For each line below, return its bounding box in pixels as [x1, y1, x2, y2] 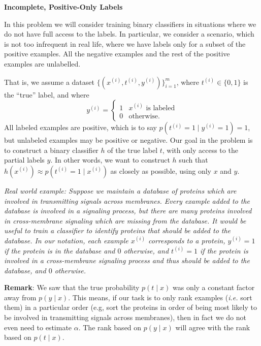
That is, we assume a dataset [4, 76, 94, 87]
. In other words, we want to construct [50, 154, 170, 165]
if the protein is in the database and [4, 245, 115, 256]
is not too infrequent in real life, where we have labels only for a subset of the [4, 38, 246, 49]
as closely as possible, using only [110, 165, 211, 176]
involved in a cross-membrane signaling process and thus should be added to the [4, 255, 250, 266]
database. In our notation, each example [4, 235, 128, 245]
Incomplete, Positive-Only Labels [4, 2, 123, 12]
